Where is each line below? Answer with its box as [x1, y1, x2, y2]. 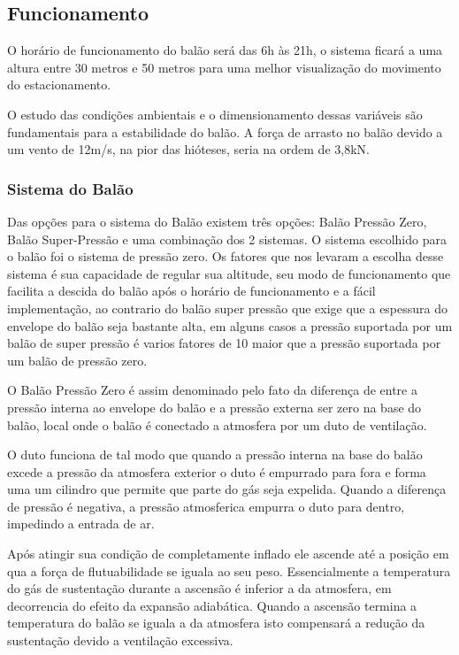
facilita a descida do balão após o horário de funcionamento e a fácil [7, 281, 376, 300]
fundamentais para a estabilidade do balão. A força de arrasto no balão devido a [7, 122, 443, 141]
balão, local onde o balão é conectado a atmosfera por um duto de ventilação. [7, 415, 427, 434]
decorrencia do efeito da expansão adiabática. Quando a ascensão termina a [7, 596, 417, 614]
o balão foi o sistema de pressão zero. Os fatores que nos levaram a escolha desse [7, 247, 444, 266]
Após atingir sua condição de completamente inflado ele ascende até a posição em [7, 544, 449, 563]
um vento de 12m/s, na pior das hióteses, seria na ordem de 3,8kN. [7, 140, 370, 158]
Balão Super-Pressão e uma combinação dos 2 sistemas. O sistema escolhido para [7, 229, 447, 248]
